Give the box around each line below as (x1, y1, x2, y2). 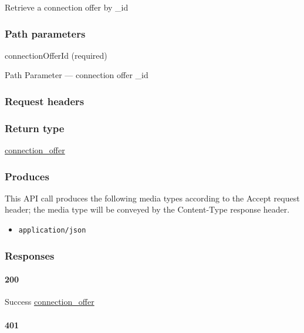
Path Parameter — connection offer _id (5, 69, 148, 81)
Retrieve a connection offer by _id (5, 1, 129, 13)
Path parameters (5, 26, 86, 41)
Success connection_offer (5, 295, 94, 308)
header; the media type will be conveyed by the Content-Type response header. (5, 203, 290, 216)
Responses (5, 248, 55, 263)
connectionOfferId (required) (5, 49, 107, 61)
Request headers (5, 93, 85, 108)
